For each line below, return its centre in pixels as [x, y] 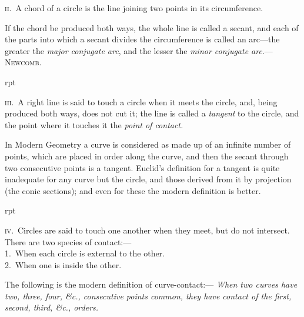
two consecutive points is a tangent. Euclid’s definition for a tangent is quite [142, 167]
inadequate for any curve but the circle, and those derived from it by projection [148, 179]
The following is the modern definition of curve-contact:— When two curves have [151, 284]
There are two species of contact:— [68, 241]
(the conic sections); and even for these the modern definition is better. [133, 190]
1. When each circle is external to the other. [85, 253]
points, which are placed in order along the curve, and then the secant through [147, 156]
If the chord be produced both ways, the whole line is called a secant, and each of [152, 27]
